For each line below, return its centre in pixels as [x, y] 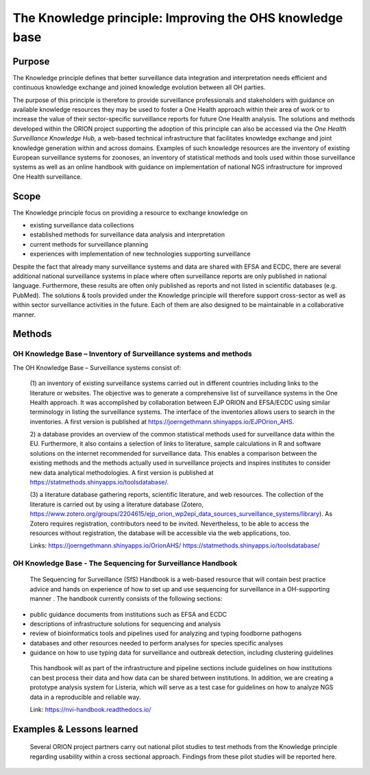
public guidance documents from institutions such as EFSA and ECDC [128, 614]
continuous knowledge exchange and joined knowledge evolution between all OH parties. [139, 87]
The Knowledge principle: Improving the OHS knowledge [178, 18]
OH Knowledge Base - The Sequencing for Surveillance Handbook [125, 563]
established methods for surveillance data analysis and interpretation [127, 235]
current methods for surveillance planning [89, 244]
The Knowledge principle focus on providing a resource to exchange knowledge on [130, 212]
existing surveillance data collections [82, 225]
